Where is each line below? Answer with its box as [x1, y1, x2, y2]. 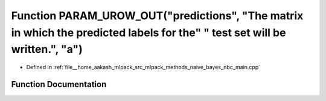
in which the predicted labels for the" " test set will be [11, 26, 286, 39]
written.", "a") [11, 43, 83, 57]
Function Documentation [11, 79, 107, 90]
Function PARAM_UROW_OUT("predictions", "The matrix [11, 9, 304, 22]
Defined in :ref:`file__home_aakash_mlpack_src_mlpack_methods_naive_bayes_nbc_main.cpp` [26, 64, 261, 71]
